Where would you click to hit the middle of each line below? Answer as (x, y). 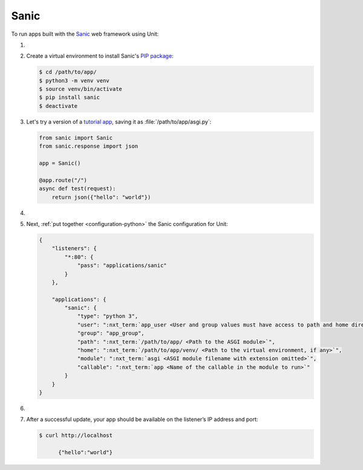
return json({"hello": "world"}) (101, 197)
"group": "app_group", (111, 333)
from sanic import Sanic (76, 137)
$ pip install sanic (69, 98)
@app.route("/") (63, 180)
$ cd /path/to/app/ (68, 72)
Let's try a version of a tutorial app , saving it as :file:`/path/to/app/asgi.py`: (119, 122)
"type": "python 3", (108, 316)
